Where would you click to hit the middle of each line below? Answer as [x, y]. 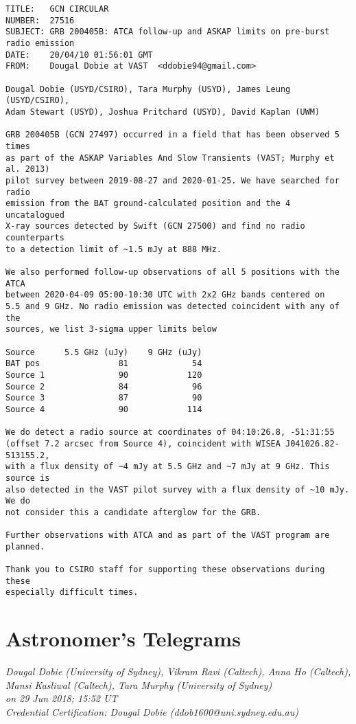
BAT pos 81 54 [104, 364]
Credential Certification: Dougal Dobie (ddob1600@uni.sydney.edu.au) [152, 712]
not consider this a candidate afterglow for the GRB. [133, 512]
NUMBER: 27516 [40, 20]
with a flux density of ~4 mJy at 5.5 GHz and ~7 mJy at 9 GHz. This [168, 467]
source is [28, 478]
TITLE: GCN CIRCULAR [57, 9]
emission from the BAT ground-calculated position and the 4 [148, 204]
